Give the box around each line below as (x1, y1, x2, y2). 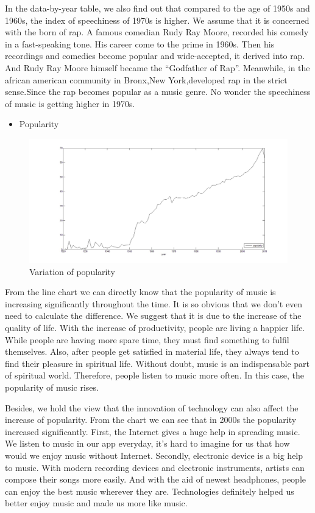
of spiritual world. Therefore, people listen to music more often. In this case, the (5, 369, 304, 382)
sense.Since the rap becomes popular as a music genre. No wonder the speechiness (5, 85, 311, 98)
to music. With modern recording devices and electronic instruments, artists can (5, 461, 305, 473)
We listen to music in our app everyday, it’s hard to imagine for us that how (5, 437, 290, 450)
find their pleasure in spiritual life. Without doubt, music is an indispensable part (5, 357, 310, 369)
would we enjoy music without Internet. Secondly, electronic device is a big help (5, 448, 303, 461)
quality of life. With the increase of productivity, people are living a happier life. (5, 321, 305, 334)
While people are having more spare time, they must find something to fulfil (5, 333, 289, 346)
